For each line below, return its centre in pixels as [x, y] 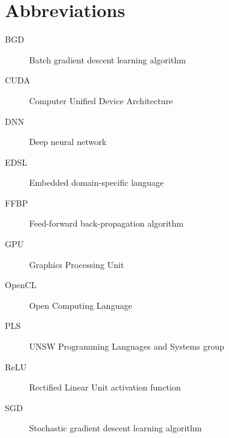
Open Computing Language [81, 305]
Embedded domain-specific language [97, 182]
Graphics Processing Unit [77, 264]
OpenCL [21, 285]
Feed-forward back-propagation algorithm [106, 223]
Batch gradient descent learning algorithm [108, 59]
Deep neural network [68, 142]
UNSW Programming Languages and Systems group [127, 346]
